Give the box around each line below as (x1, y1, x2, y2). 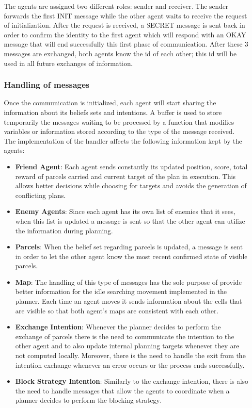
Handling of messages (4, 79, 90, 91)
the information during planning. (15, 225, 113, 235)
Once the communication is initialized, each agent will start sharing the (4, 98, 216, 108)
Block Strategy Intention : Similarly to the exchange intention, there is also (15, 376, 248, 386)
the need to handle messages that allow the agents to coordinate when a (15, 385, 230, 395)
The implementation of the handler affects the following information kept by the (4, 135, 242, 146)
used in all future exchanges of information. (4, 58, 133, 68)
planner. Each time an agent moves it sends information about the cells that (15, 296, 242, 306)
